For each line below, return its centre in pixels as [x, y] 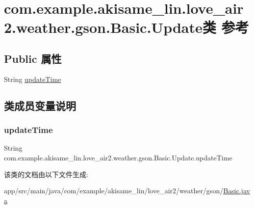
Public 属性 [33, 58]
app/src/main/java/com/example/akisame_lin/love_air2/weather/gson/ [114, 191]
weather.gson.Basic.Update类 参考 [133, 27]
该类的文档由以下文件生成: [46, 174]
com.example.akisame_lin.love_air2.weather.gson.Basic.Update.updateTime [118, 157]
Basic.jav [237, 191]
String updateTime [33, 79]
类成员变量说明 [40, 105]
